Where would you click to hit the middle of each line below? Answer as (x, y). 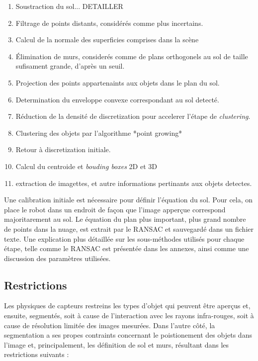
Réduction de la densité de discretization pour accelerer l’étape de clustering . (133, 116)
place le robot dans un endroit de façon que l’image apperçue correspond (115, 209)
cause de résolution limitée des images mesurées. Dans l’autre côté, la (110, 325)
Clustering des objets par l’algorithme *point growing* (99, 133)
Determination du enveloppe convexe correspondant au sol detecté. (117, 99)
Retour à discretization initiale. (63, 149)
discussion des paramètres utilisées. (57, 258)
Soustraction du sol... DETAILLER (69, 6)
